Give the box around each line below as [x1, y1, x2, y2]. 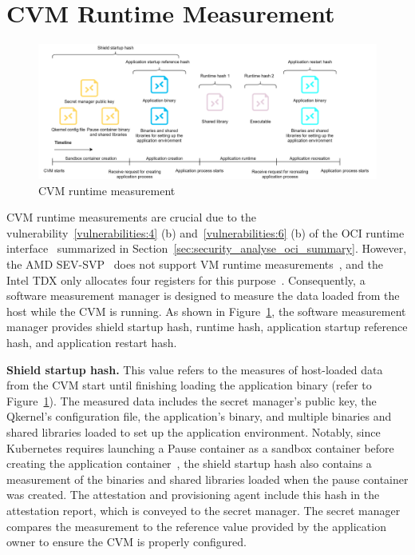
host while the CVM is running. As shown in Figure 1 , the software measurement [6, 302, 406, 319]
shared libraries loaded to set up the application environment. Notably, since [6, 423, 381, 440]
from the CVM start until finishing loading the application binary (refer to [6, 377, 372, 393]
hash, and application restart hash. [6, 334, 177, 350]
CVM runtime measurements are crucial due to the [6, 209, 256, 226]
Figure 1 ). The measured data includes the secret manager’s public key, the [6, 392, 377, 409]
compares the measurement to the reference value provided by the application [6, 517, 386, 534]
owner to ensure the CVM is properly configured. [6, 533, 247, 550]
